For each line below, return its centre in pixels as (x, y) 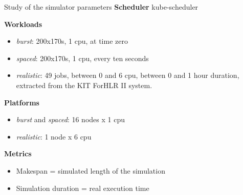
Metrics (18, 154)
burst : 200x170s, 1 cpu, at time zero (72, 41)
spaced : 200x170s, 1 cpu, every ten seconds (82, 58)
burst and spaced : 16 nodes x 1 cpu (70, 119)
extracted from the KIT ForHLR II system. (84, 85)
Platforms (22, 102)
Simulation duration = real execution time (83, 188)
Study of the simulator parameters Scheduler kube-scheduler (101, 7)
